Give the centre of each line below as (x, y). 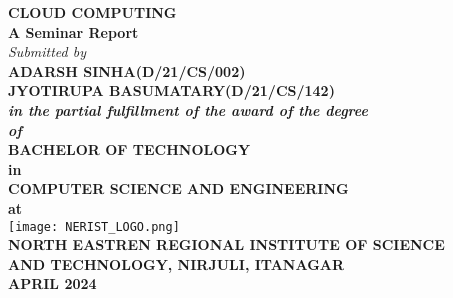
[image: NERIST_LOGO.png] (94, 226)
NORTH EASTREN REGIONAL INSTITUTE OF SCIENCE (226, 244)
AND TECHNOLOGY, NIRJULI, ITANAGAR (176, 263)
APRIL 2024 (52, 283)
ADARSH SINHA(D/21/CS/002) (127, 70)
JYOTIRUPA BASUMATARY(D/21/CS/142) (171, 90)
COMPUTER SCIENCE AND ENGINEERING (178, 188)
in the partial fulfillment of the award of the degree (188, 109)
